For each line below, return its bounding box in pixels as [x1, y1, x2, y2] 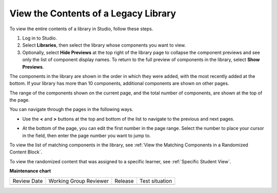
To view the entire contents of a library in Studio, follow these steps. [9, 26, 153, 32]
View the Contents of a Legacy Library [9, 8, 176, 19]
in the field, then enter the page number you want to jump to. [22, 132, 151, 139]
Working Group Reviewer [48, 177, 109, 184]
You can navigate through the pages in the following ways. [9, 106, 133, 112]
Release [114, 177, 134, 184]
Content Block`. [9, 149, 43, 155]
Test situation [139, 177, 172, 184]
